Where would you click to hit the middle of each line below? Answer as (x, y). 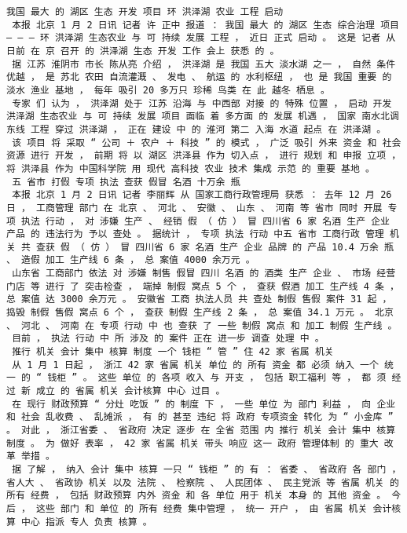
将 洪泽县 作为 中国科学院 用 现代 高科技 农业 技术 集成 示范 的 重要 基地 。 (191, 168)
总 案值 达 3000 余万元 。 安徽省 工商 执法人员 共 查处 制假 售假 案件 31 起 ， (199, 299)
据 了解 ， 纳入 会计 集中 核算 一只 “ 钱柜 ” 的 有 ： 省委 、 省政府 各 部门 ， (207, 469)
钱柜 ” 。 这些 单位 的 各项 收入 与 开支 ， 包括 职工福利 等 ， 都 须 (217, 378)
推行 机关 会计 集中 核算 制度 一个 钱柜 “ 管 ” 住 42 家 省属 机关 (173, 352)
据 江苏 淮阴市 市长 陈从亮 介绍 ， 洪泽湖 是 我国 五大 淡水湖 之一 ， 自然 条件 (204, 64)
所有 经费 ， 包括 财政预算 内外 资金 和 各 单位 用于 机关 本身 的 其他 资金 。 (196, 496)
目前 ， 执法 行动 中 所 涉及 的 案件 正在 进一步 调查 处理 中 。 (168, 339)
